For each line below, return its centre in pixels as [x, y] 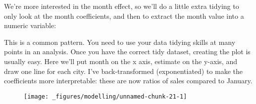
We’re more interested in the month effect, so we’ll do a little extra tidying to [122, 6]
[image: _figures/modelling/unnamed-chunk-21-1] [105, 96]
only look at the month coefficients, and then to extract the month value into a [124, 16]
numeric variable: [30, 25]
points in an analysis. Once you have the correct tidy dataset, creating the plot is [127, 52]
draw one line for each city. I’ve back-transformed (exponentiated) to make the [124, 71]
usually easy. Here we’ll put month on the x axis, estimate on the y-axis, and [121, 61]
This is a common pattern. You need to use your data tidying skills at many [120, 42]
